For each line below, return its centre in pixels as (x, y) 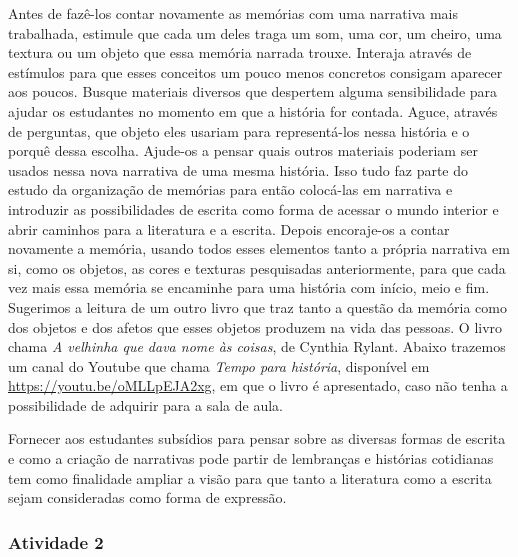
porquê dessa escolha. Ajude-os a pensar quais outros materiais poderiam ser (243, 150)
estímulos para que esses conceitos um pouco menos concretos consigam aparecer (255, 71)
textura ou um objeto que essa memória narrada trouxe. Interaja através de (240, 52)
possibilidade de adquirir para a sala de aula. (145, 404)
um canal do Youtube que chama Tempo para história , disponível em (219, 365)
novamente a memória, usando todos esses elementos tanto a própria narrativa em (259, 248)
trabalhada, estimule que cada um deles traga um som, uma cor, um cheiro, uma (255, 32)
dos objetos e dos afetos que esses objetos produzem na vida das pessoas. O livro (255, 326)
